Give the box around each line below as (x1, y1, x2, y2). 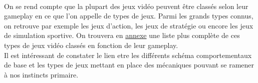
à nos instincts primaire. (4, 69, 79, 79)
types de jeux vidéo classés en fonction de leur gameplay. (4, 39, 178, 50)
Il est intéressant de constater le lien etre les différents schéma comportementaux (4, 49, 252, 60)
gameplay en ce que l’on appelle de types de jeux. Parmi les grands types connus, (4, 10, 253, 21)
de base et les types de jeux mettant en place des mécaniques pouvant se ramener (4, 59, 254, 70)
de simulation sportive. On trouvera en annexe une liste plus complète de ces (4, 30, 240, 40)
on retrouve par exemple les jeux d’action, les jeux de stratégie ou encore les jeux (4, 20, 253, 30)
